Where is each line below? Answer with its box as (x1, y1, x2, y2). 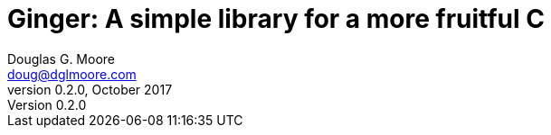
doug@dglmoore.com (7, 66, 137, 82)
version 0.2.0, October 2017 (7, 81, 173, 97)
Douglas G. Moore (7, 50, 115, 67)
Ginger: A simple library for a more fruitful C (7, 4, 545, 34)
